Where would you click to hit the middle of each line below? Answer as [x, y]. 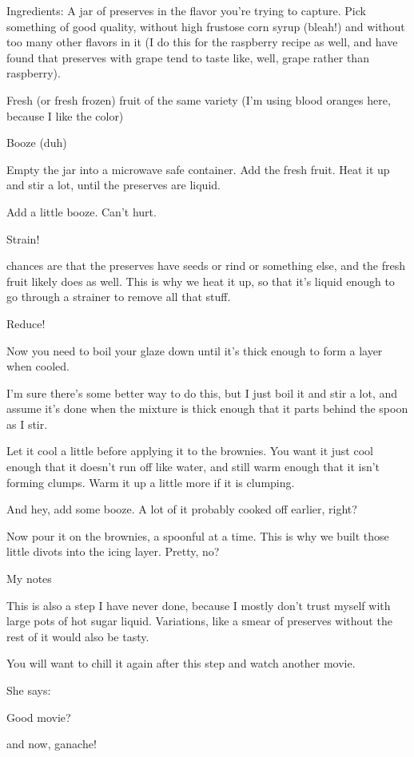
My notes [29, 579]
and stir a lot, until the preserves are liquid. [113, 185]
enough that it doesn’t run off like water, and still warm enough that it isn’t [193, 467]
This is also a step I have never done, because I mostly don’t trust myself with [199, 605]
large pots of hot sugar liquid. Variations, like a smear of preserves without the [199, 621]
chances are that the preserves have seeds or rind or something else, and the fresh [206, 266]
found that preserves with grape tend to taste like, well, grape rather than [188, 57]
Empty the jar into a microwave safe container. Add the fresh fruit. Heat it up [198, 169]
